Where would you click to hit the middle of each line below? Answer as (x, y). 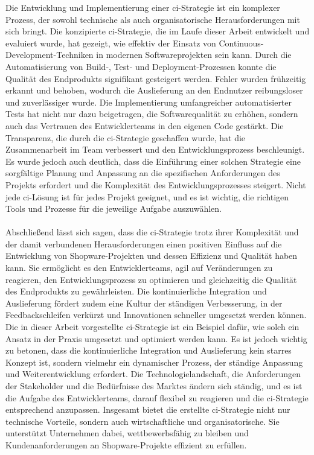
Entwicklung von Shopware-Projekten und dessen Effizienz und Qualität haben (152, 256)
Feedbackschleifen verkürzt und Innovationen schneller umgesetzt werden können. (156, 315)
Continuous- (241, 43)
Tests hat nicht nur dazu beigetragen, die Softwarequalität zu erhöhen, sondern (152, 114)
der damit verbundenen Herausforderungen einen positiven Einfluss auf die (144, 243)
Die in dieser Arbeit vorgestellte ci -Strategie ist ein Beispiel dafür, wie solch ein (152, 327)
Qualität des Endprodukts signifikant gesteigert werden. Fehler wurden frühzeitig (156, 78)
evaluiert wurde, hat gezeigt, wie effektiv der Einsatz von (111, 43)
